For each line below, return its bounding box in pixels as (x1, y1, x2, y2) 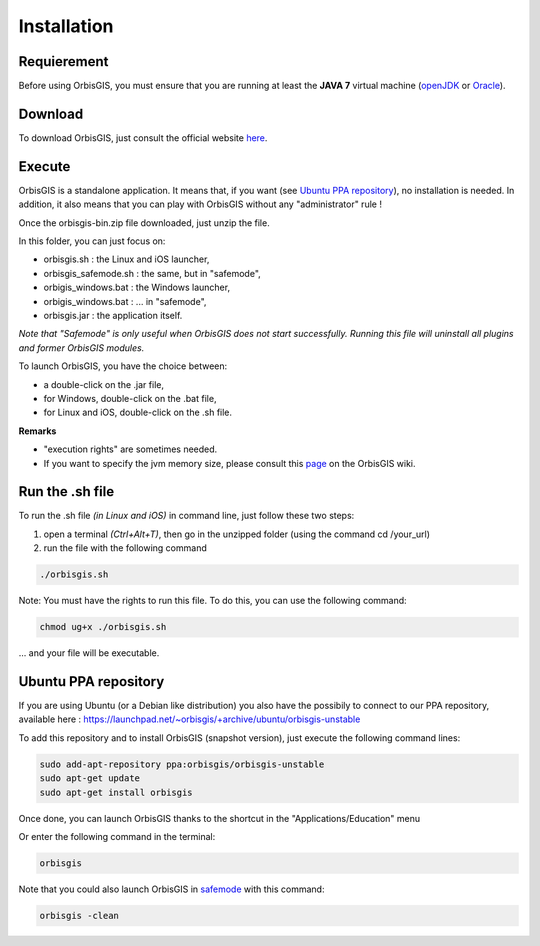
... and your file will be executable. (18, 647, 160, 659)
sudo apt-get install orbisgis (39, 786, 194, 798)
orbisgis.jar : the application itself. (43, 310, 183, 321)
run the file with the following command (43, 542, 207, 554)
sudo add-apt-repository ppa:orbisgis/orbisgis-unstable (39, 758, 325, 770)
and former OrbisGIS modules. (18, 341, 145, 354)
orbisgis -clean (39, 910, 120, 921)
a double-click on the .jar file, (43, 378, 165, 390)
